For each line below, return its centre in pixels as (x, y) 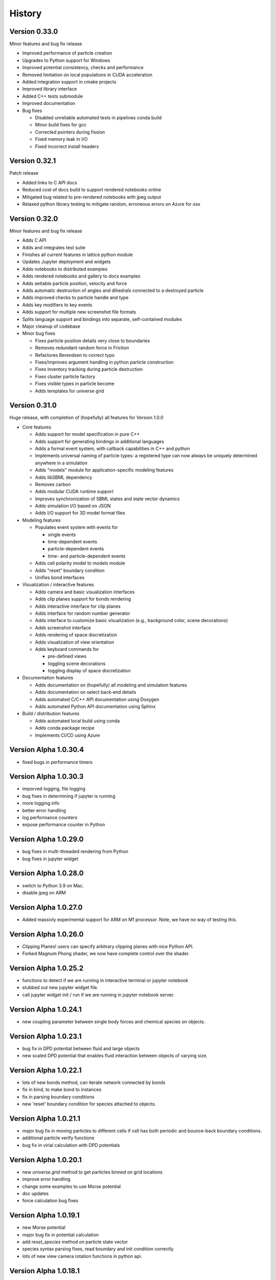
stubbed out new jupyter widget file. (60, 988)
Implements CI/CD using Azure (67, 735)
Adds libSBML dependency (64, 477)
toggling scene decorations (77, 664)
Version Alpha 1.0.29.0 (47, 839)
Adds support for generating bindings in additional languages (100, 441)
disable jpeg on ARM (44, 892)
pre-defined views (67, 656)
